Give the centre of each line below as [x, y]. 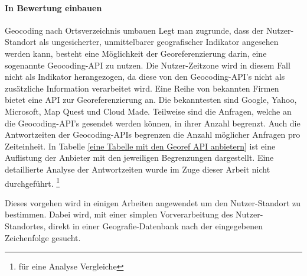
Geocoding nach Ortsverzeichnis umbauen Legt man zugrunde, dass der [134, 30]
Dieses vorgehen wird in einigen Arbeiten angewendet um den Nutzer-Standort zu [153, 202]
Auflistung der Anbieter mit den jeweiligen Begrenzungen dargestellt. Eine [139, 158]
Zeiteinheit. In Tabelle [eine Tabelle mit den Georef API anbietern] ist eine [140, 146]
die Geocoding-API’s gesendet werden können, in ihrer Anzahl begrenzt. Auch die [153, 123]
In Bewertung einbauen [53, 7]
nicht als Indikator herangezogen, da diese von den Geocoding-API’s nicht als [145, 77]
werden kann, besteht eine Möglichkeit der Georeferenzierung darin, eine [136, 53]
